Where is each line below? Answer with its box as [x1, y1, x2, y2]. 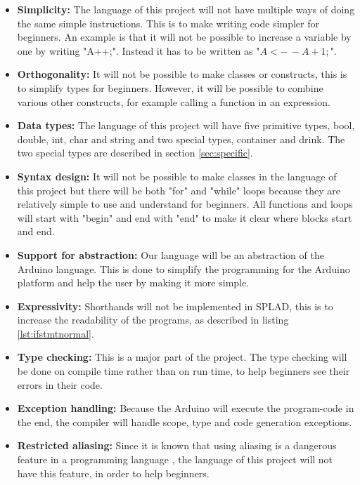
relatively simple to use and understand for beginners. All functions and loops [17, 197, 353, 211]
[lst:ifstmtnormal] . [17, 326, 94, 340]
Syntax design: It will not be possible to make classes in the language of [17, 168, 337, 183]
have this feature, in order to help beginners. [17, 465, 210, 480]
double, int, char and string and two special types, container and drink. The [17, 131, 345, 146]
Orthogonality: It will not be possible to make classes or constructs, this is [17, 67, 347, 81]
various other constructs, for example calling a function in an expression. [17, 94, 330, 109]
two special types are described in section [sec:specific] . [17, 145, 253, 160]
